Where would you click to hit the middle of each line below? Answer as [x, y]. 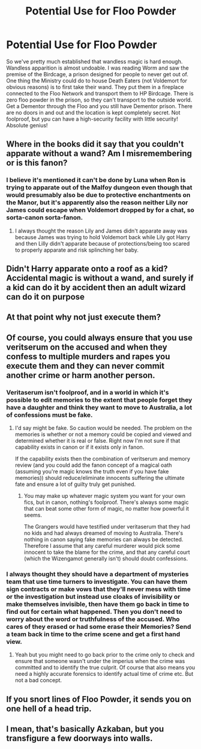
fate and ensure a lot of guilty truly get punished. [75, 484]
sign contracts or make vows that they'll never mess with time [98, 589]
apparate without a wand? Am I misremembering [99, 153]
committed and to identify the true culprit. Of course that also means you [105, 667]
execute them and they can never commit [85, 365]
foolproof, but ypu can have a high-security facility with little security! [92, 119]
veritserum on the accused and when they [87, 347]
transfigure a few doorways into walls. [79, 738]
